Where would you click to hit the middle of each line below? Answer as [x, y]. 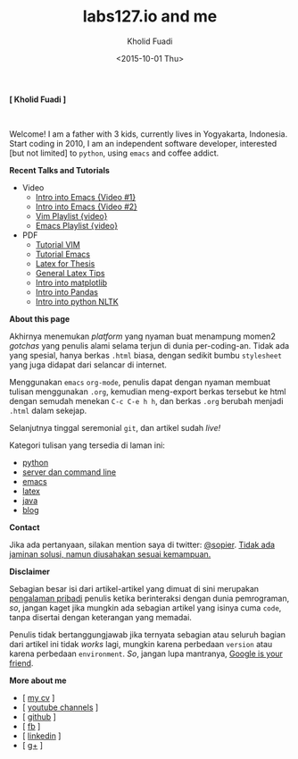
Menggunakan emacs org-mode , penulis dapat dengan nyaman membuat [140, 382]
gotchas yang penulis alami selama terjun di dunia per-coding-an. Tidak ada [149, 345]
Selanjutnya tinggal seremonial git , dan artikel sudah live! [115, 427]
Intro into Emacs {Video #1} [86, 197]
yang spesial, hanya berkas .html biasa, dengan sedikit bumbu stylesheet [146, 355]
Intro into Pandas [66, 291]
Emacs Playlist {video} [77, 225]
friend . [21, 662]
